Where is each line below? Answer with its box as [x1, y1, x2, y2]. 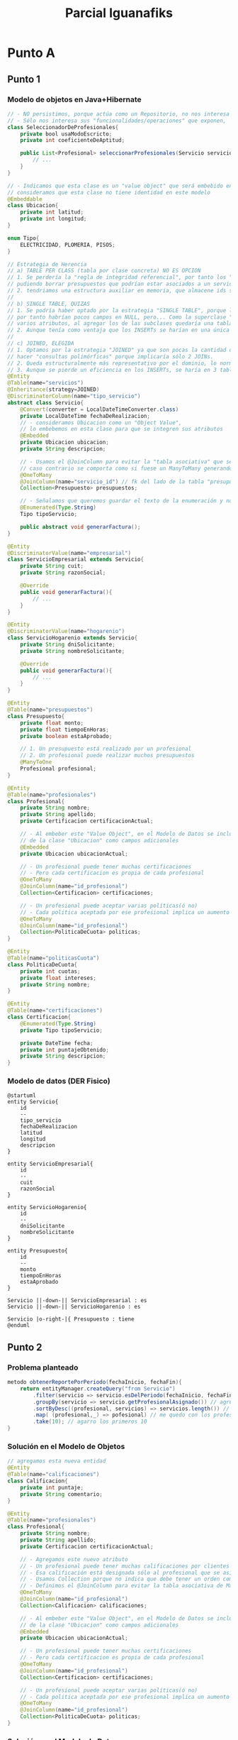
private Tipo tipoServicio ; [20, 1027, 103, 1034]
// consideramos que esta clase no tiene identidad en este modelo [7, 189, 211, 196]
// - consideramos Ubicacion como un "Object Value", [20, 419, 182, 426]
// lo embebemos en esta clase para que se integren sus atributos [20, 426, 223, 433]
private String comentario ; [20, 1490, 103, 1498]
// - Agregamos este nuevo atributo [20, 1555, 129, 1563]
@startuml [7, 1092, 37, 1099]
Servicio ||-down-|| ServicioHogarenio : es [7, 1304, 141, 1311]
